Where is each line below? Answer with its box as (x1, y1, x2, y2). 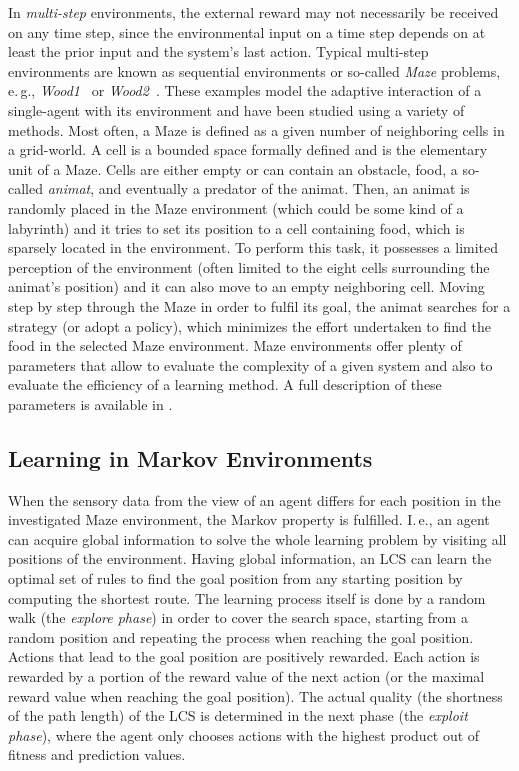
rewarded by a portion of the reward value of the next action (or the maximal (8, 666, 485, 687)
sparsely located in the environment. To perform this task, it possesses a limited (8, 237, 499, 258)
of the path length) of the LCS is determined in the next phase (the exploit (8, 705, 468, 726)
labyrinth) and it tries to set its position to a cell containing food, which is (8, 217, 465, 238)
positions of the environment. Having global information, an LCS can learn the (8, 548, 492, 569)
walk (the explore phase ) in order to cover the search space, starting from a (8, 607, 468, 628)
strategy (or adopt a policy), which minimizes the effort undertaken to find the (8, 315, 491, 336)
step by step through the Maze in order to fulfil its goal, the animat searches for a (8, 295, 511, 316)
